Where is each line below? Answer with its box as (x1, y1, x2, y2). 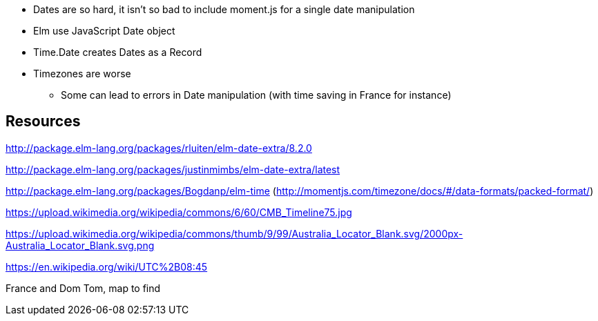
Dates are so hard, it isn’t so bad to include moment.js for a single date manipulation (33, 3, 415, 15)
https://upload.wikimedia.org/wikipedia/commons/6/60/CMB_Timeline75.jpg (6, 206, 352, 218)
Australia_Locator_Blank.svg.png (6, 239, 155, 251)
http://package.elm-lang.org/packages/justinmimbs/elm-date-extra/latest (6, 163, 340, 175)
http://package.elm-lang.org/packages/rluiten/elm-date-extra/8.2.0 (6, 142, 312, 154)
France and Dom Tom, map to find (6, 282, 161, 294)
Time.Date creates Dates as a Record (33, 46, 202, 58)
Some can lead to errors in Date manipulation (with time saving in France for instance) (61, 89, 452, 101)
